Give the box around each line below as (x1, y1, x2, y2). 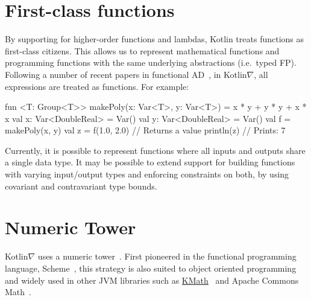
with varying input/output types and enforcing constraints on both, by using (5, 168, 289, 180)
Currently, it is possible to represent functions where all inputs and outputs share (5, 144, 306, 156)
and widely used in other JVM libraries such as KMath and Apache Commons (5, 273, 299, 286)
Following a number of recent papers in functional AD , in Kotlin (5, 68, 247, 80)
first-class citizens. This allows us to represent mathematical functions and (5, 44, 280, 57)
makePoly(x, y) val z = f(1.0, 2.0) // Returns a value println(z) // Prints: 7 (5, 124, 286, 136)
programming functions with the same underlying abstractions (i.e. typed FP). (5, 56, 297, 69)
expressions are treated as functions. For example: (5, 80, 189, 92)
